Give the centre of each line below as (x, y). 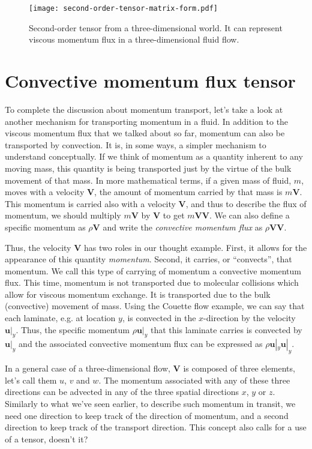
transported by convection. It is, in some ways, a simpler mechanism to (136, 144)
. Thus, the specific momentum (73, 329)
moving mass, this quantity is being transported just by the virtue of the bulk (148, 168)
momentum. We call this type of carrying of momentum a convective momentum (153, 270)
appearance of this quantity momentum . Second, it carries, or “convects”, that (148, 259)
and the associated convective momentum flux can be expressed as (141, 344)
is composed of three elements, (239, 368)
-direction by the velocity (250, 318)
